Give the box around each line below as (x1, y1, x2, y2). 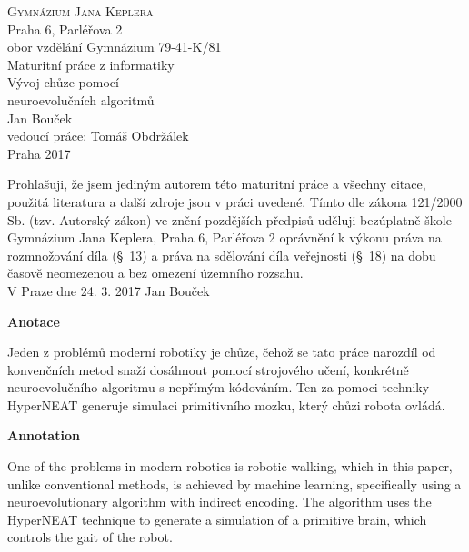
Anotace (7, 311, 60, 330)
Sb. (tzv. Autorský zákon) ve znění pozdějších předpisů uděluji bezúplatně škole (7, 210, 452, 229)
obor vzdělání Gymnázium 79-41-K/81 (7, 37, 222, 56)
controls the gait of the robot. (7, 527, 173, 547)
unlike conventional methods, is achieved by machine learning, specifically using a (7, 474, 462, 493)
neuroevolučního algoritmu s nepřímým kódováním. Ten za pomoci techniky (7, 378, 430, 397)
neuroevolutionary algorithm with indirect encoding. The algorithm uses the (7, 492, 432, 511)
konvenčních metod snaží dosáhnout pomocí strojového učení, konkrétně (7, 360, 409, 379)
